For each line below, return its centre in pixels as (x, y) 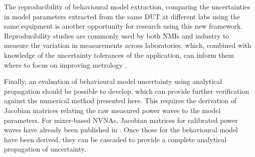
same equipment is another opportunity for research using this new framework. (123, 26)
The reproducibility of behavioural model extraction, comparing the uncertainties (127, 6)
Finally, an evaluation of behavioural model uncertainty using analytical (113, 81)
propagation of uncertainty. (45, 149)
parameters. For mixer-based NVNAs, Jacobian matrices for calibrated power (121, 120)
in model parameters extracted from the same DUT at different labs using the (122, 16)
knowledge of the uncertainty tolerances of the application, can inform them (119, 55)
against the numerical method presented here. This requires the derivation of (120, 100)
